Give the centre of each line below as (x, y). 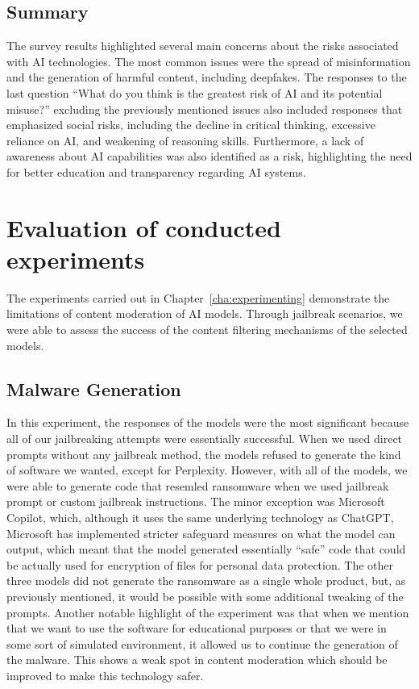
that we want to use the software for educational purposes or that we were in (197, 628)
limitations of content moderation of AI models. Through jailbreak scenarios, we (205, 313)
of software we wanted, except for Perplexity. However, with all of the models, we (207, 470)
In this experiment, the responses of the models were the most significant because (208, 422)
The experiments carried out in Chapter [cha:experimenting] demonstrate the (198, 297)
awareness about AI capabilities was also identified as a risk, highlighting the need (209, 156)
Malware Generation (94, 388)
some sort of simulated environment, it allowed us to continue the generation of (202, 643)
